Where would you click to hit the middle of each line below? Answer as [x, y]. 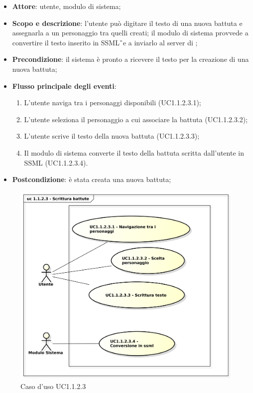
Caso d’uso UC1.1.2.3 [53, 386]
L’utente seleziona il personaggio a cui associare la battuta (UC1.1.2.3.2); [136, 119]
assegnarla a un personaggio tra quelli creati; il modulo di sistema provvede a [130, 33]
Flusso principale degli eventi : [64, 86]
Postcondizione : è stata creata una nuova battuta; [92, 179]
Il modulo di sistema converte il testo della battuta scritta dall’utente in [134, 152]
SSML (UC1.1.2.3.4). [56, 162]
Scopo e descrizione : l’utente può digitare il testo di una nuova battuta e [127, 23]
